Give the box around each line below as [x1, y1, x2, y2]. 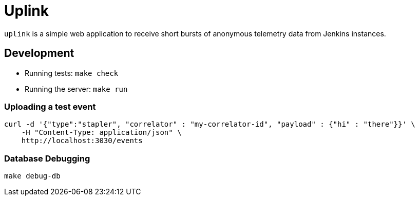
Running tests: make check [25, 68, 119, 77]
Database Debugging [4, 153, 90, 164]
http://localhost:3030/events [21, 136, 143, 145]
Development [4, 47, 74, 60]
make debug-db [4, 172, 61, 181]
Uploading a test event [4, 101, 96, 112]
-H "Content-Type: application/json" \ [21, 128, 182, 137]
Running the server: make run [25, 84, 128, 93]
